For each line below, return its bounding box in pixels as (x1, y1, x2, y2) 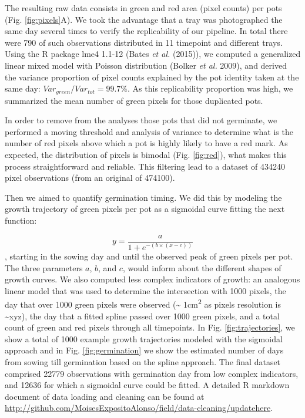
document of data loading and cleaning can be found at (5, 390, 205, 402)
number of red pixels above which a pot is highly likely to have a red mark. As (5, 137, 288, 149)
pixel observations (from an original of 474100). (5, 171, 175, 184)
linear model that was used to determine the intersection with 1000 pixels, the (5, 284, 286, 296)
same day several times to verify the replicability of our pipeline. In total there (5, 25, 288, 37)
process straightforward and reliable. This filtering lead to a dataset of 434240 (5, 160, 286, 172)
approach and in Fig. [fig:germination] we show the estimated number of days (5, 344, 284, 356)
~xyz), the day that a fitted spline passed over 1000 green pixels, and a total (5, 309, 280, 322)
